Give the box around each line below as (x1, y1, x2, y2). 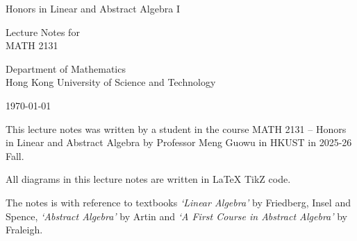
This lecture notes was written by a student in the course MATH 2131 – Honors (6, 121, 347, 136)
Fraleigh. (6, 222, 43, 237)
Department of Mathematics (6, 61, 126, 75)
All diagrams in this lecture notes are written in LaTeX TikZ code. (6, 172, 291, 186)
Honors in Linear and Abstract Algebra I (6, 1, 180, 15)
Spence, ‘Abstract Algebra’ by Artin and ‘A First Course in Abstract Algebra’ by (6, 208, 347, 223)
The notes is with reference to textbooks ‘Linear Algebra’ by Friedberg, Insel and (6, 195, 351, 209)
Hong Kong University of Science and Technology (6, 75, 216, 89)
